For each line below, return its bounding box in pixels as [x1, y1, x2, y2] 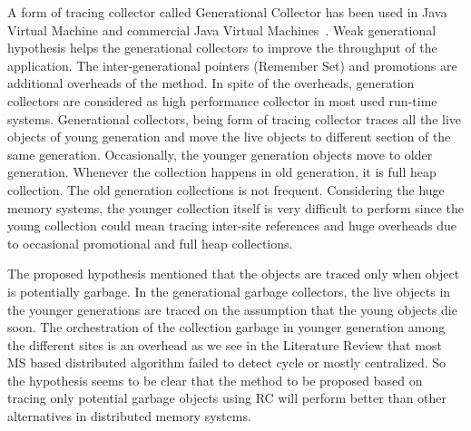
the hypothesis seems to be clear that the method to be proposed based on [7, 370, 423, 389]
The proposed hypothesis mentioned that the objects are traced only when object [7, 264, 460, 283]
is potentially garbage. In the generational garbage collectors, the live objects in [7, 281, 451, 300]
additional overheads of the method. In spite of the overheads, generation [7, 73, 415, 93]
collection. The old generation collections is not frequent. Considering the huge [7, 180, 445, 199]
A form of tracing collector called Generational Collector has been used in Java [7, 3, 447, 21]
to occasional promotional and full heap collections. [7, 233, 293, 252]
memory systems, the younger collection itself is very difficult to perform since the [7, 198, 465, 217]
